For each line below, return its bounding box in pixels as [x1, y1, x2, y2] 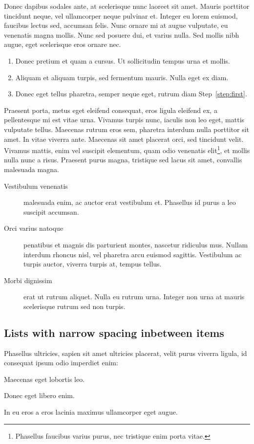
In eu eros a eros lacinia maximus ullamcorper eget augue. [4, 407, 178, 417]
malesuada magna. [4, 164, 59, 174]
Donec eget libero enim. [4, 390, 75, 400]
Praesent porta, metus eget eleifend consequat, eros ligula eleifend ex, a [4, 105, 217, 115]
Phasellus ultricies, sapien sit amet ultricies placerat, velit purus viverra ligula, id [4, 348, 247, 358]
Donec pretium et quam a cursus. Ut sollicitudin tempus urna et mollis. [15, 55, 230, 66]
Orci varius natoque [4, 223, 63, 233]
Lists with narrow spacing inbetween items [4, 325, 224, 340]
